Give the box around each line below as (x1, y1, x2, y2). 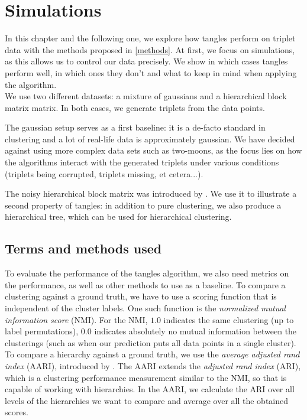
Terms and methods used (5, 239, 162, 258)
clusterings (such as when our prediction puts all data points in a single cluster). (5, 336, 296, 349)
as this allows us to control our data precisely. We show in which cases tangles (5, 55, 288, 67)
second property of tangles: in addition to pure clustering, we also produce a (5, 198, 282, 211)
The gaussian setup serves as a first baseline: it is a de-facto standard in (5, 121, 266, 134)
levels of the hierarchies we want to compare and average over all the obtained (5, 394, 289, 406)
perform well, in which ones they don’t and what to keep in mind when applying (5, 66, 297, 79)
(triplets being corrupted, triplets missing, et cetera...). (5, 167, 203, 180)
